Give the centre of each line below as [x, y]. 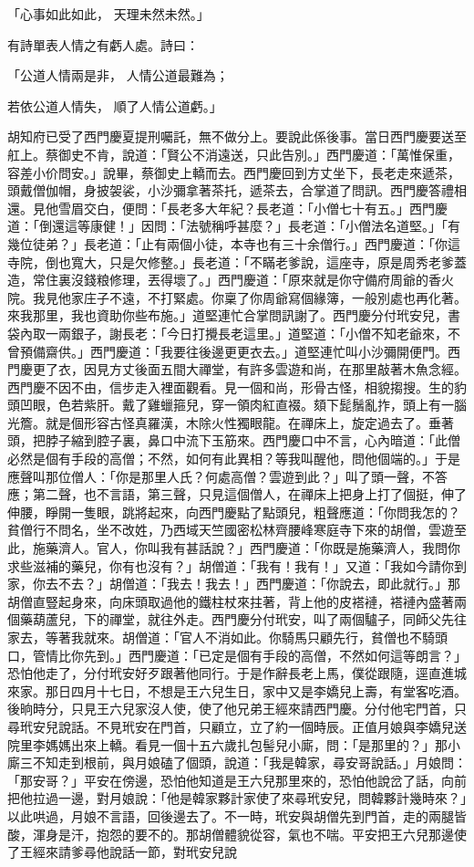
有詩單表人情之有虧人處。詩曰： [103, 44]
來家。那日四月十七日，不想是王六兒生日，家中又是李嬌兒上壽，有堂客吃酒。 [237, 690]
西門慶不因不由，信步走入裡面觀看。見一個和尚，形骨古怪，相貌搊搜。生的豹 [237, 386]
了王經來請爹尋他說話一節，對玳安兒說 [122, 852]
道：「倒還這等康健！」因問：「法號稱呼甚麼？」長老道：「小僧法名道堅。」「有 [234, 226]
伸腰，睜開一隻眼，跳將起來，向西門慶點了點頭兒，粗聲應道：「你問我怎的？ [234, 512]
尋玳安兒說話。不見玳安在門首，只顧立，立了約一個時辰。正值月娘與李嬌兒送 [237, 726]
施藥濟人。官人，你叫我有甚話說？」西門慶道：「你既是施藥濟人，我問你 [246, 548]
